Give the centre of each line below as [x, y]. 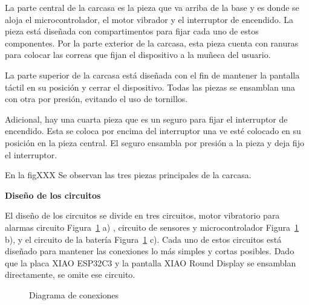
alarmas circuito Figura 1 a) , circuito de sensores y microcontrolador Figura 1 [152, 227]
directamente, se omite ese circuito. [70, 274]
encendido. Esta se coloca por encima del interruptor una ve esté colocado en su [153, 131]
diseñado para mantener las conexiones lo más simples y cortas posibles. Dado [150, 251]
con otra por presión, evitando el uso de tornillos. [96, 99]
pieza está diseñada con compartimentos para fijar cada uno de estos [132, 31]
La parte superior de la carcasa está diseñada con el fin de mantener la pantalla [152, 75]
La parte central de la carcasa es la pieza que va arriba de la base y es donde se [152, 7]
